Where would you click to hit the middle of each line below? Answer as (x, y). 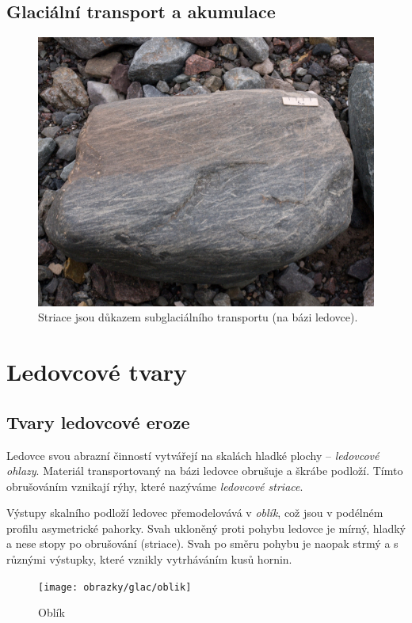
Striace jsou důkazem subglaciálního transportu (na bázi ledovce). (198, 317)
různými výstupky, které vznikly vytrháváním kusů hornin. (149, 559)
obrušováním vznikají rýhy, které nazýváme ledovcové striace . (155, 486)
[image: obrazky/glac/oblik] (115, 587)
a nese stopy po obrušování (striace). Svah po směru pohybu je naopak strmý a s (202, 543)
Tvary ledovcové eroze (98, 422)
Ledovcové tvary (97, 372)
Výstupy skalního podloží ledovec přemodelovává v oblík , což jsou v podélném (195, 513)
